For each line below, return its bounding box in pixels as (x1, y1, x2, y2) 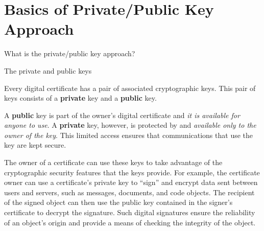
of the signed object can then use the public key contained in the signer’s (4, 197, 233, 207)
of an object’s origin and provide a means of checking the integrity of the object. (4, 217, 256, 227)
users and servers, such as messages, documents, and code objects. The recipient (4, 187, 255, 197)
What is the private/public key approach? (4, 48, 135, 59)
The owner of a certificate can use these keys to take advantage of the (4, 157, 223, 168)
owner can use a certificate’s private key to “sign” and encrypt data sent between (4, 177, 258, 188)
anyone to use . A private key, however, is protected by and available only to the (4, 120, 256, 130)
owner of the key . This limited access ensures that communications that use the (4, 129, 253, 140)
